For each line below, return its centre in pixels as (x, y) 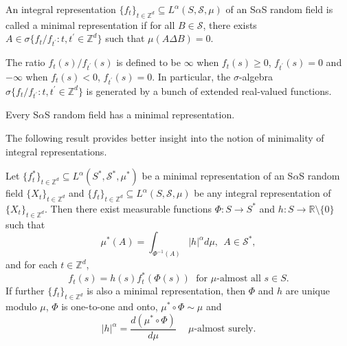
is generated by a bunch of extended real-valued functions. (209, 90)
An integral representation (61, 9)
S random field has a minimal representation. (140, 115)
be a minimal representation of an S (217, 176)
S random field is (297, 9)
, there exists (230, 24)
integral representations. (56, 151)
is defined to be (148, 62)
